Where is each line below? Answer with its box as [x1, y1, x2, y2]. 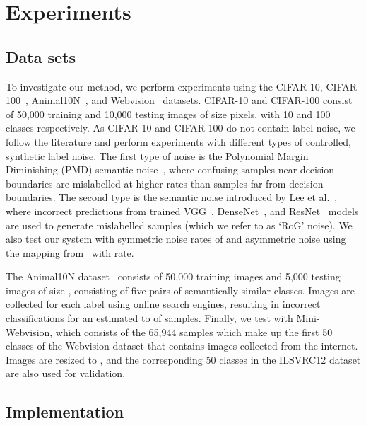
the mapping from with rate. [6, 245, 134, 260]
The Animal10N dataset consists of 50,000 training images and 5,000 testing [6, 269, 341, 284]
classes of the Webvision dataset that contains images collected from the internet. [6, 338, 358, 353]
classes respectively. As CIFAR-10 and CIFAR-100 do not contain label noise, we [6, 120, 355, 135]
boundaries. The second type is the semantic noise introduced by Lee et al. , [6, 190, 338, 205]
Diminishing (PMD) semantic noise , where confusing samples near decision [6, 162, 335, 177]
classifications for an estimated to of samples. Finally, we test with [6, 311, 293, 326]
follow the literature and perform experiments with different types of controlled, [6, 134, 351, 149]
